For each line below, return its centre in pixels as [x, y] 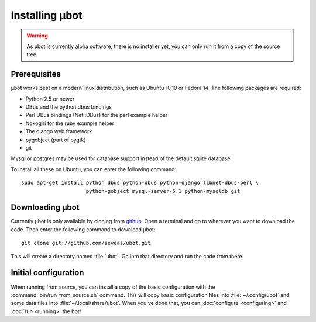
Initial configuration [47, 273]
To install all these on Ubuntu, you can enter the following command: [94, 169]
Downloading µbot [45, 207]
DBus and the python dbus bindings [69, 107]
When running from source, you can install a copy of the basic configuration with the [113, 287]
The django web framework [59, 131]
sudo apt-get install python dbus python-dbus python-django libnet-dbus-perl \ [140, 183]
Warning [37, 36]
